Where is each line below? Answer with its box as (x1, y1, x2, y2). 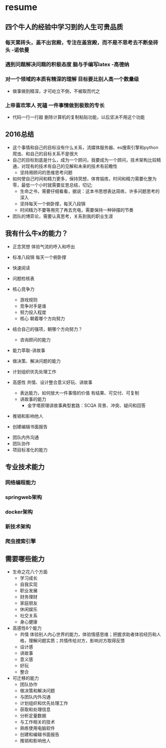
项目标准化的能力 (12, 447, 48, 453)
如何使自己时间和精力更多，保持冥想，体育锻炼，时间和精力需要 (12, 176, 144, 182)
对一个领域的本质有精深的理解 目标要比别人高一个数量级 (5, 76, 140, 83)
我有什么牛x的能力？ (5, 229, 68, 238)
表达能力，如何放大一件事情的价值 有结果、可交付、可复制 (19, 390, 140, 396)
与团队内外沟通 (19, 694, 51, 700)
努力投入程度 (19, 309, 46, 315)
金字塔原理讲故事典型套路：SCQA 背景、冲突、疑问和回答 (27, 402, 146, 408)
